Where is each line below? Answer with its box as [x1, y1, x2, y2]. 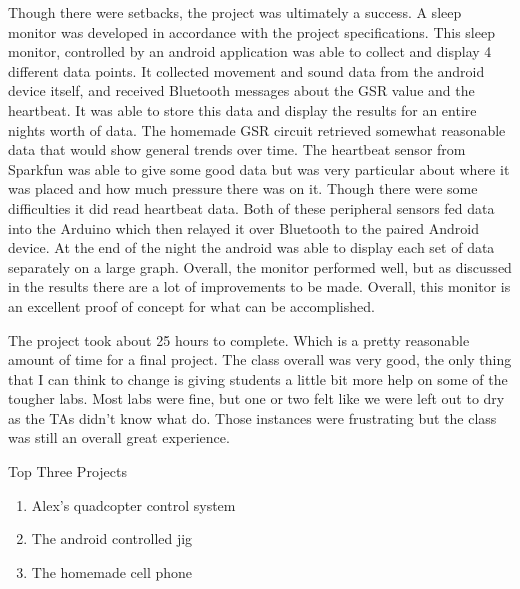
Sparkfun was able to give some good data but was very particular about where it [8, 158, 510, 179]
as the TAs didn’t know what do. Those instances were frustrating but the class [8, 407, 497, 428]
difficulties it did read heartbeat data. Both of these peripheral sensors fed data [8, 197, 495, 218]
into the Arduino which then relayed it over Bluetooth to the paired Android [8, 217, 479, 238]
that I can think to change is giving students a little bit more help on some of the [8, 368, 508, 389]
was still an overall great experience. [8, 427, 230, 448]
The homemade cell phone [31, 561, 192, 582]
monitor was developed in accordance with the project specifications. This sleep [8, 21, 495, 42]
